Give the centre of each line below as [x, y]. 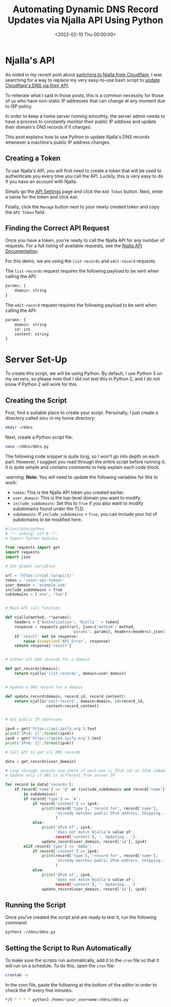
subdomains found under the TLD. [49, 509]
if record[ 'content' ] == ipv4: [66, 804]
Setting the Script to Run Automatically [68, 948]
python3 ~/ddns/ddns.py [31, 932]
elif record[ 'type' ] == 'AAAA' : [58, 846]
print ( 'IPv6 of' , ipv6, [67, 875]
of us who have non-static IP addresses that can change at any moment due [85, 101]
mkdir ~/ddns [19, 427]
